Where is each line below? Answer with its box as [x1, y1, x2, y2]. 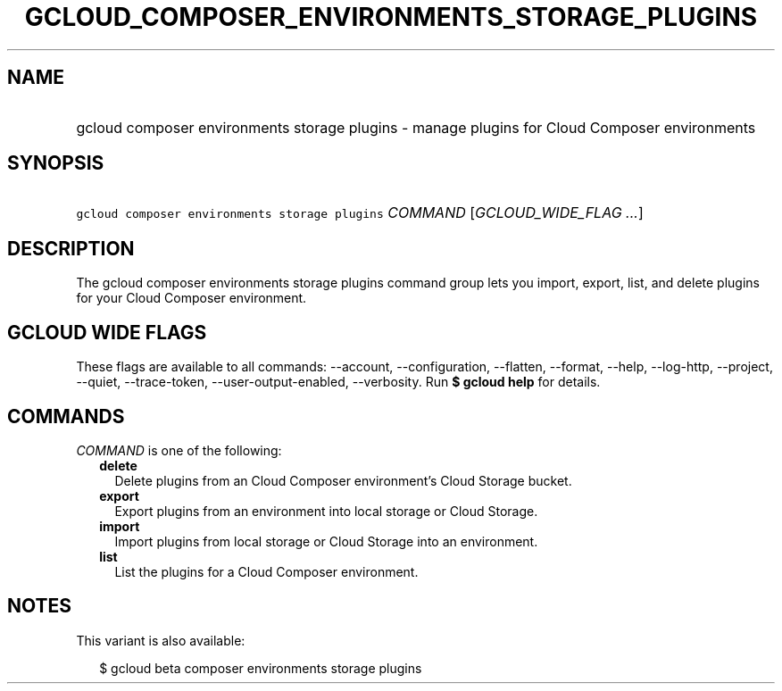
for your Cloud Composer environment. [76, 290, 307, 306]
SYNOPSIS [7, 152, 104, 175]
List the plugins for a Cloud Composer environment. [114, 563, 419, 579]
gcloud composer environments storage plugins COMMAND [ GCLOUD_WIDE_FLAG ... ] [76, 204, 644, 222]
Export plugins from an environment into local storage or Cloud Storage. [114, 503, 538, 519]
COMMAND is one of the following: [76, 442, 282, 458]
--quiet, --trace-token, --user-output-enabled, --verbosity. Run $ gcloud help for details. [76, 374, 601, 390]
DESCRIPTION [7, 237, 135, 260]
